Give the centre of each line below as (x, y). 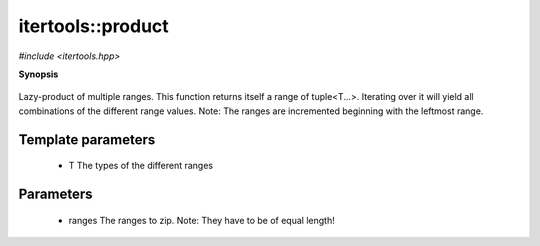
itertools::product (93, 26)
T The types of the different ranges (141, 166)
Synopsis (38, 74)
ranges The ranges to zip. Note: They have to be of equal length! (201, 220)
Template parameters (87, 139)
